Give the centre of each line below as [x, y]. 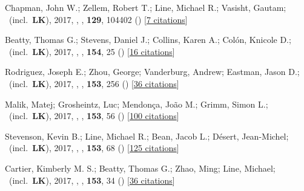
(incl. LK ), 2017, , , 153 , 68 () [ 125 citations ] [94, 148]
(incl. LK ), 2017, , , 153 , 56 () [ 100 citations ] [94, 116]
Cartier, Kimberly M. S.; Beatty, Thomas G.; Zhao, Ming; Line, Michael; [140, 168]
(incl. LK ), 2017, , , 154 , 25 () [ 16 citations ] [92, 51]
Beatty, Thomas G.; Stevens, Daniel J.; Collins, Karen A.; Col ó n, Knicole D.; [148, 40]
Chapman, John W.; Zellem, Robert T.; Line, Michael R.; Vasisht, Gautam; [146, 7]
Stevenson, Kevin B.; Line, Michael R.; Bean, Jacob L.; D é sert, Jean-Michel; [147, 136]
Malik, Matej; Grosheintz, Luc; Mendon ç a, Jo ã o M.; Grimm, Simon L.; [137, 104]
